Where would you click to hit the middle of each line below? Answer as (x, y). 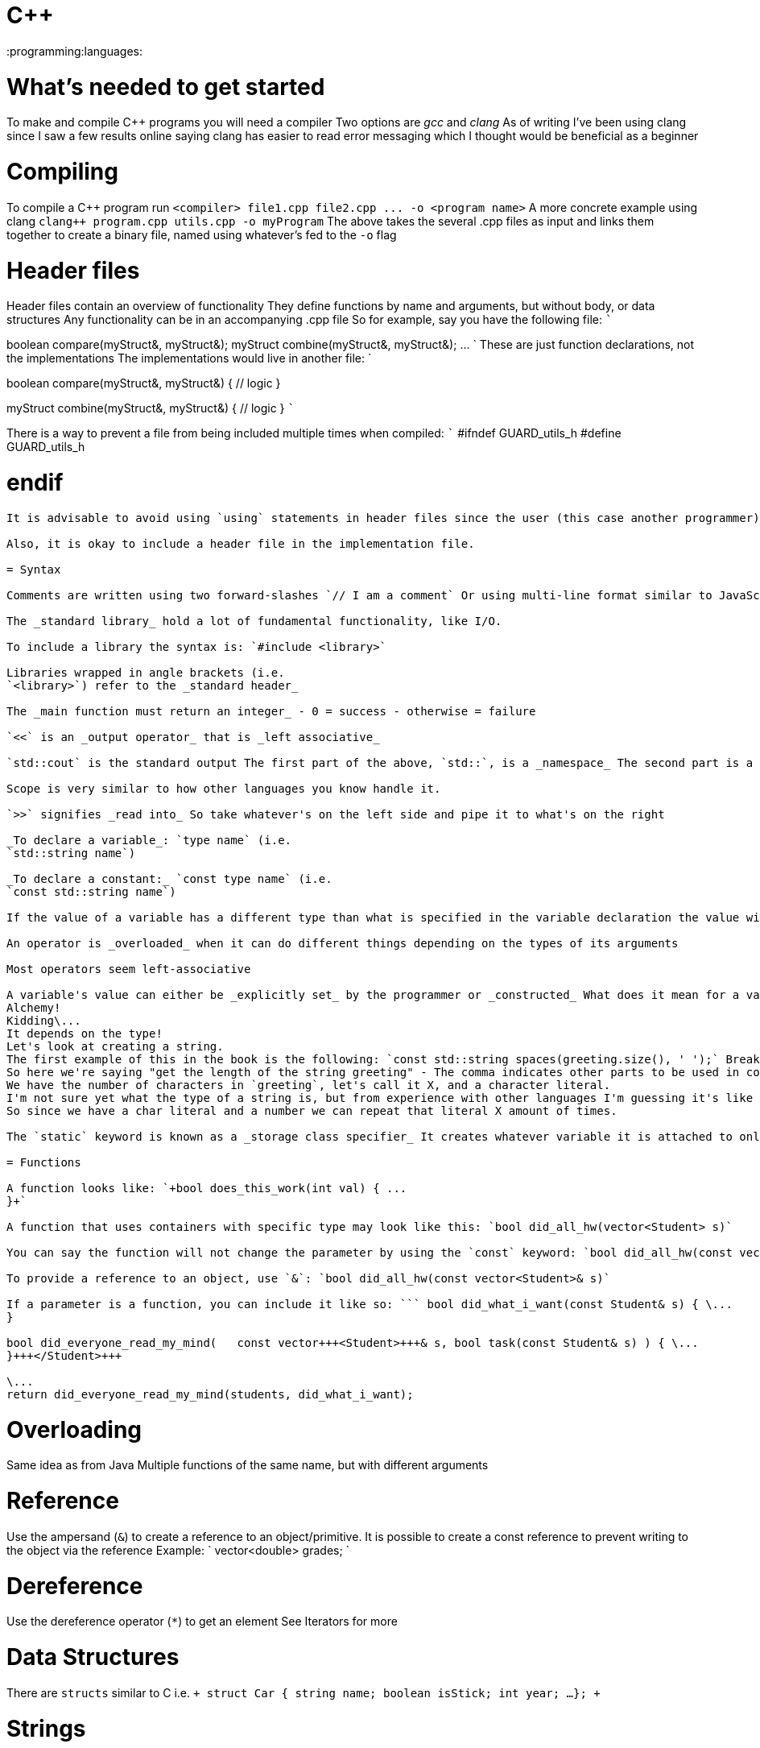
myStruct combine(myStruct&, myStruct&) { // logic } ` (151, 408)
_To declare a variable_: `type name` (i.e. (149, 840)
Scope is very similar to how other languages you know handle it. (224, 788)
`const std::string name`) (91, 891)
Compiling (62, 172)
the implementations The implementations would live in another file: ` (189, 358)
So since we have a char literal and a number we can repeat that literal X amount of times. (312, 1110)
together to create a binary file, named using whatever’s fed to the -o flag (202, 234)
